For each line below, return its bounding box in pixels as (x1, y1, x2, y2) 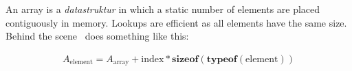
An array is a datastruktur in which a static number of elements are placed (5, 2, 320, 16)
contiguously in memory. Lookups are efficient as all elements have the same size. (5, 15, 347, 29)
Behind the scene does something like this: (5, 29, 189, 43)
